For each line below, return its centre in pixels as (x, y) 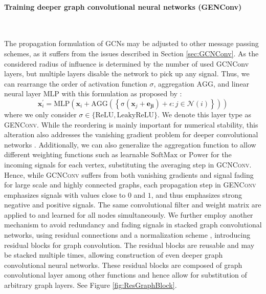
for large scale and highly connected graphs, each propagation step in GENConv (130, 185)
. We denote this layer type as (204, 114)
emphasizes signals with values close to (65, 194)
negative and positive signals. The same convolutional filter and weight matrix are (133, 205)
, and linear (231, 83)
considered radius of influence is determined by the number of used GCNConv (127, 63)
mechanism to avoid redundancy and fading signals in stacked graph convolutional (133, 225)
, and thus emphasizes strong (197, 194)
